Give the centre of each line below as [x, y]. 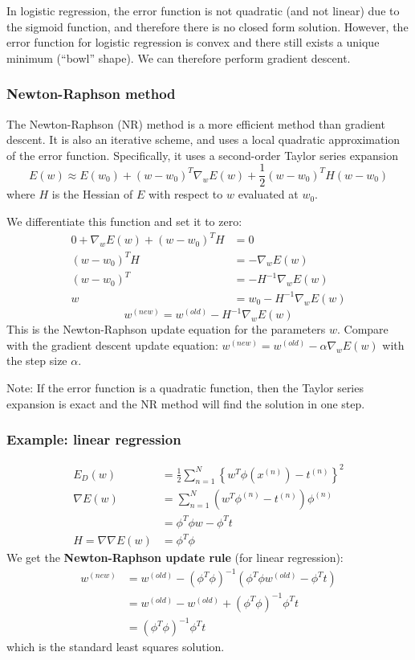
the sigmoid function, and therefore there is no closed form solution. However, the [207, 26]
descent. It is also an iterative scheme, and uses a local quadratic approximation [203, 139]
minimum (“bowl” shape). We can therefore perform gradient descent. [179, 57]
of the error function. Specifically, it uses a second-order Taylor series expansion [203, 155]
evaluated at [268, 194]
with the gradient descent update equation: [112, 344]
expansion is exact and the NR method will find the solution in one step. [186, 403]
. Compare [362, 329]
